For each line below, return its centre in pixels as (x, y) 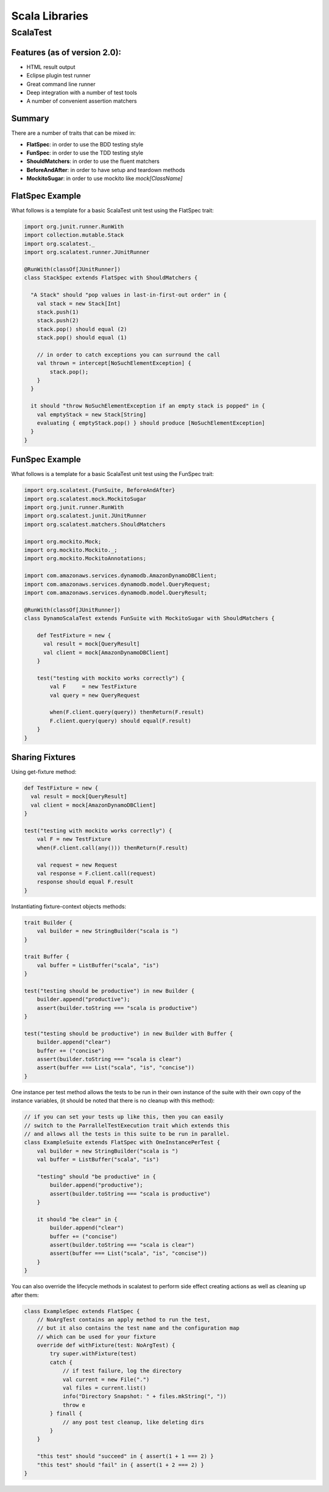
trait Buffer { (47, 957)
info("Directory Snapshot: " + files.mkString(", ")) (144, 1396)
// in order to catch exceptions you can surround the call (129, 355)
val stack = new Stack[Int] (79, 303)
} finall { (66, 1414)
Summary (30, 119)
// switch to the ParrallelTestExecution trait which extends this (127, 1125)
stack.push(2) (58, 321)
